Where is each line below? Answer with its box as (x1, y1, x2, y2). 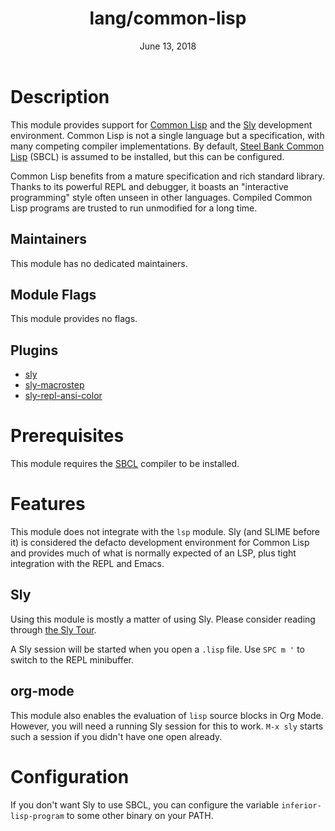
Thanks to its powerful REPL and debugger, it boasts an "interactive (10, 180, 289, 192)
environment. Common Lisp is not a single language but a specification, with (10, 129, 325, 141)
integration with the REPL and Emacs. (10, 558, 165, 569)
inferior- (281, 800, 322, 811)
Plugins (10, 342, 59, 359)
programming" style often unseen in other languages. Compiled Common (10, 191, 313, 203)
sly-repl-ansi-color (24, 390, 103, 402)
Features (10, 493, 86, 516)
